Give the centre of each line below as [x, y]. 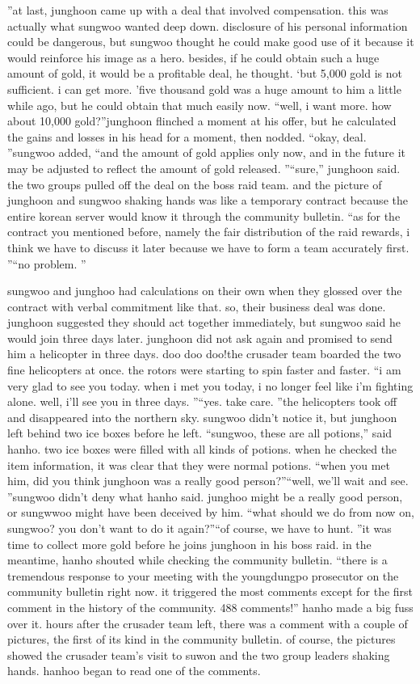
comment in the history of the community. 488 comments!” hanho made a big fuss [210, 607]
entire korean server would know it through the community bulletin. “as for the [204, 215]
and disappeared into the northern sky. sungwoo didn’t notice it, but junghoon [202, 417]
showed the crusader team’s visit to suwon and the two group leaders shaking [199, 654]
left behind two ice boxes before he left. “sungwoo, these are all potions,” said [200, 433]
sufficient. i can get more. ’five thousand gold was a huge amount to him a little [204, 89]
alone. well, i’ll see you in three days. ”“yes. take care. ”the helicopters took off [202, 401]
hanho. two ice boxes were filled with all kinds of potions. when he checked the [202, 449]
